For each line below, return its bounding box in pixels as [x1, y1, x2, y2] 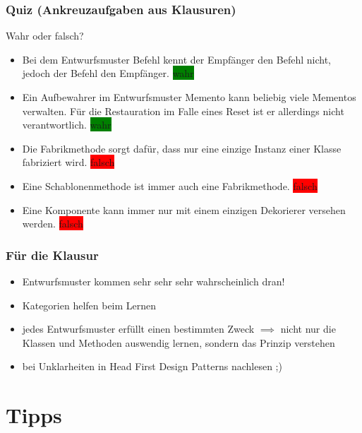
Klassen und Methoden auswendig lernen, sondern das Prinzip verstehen [22, 335, 335, 350]
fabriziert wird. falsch [22, 155, 115, 170]
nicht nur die [280, 321, 336, 336]
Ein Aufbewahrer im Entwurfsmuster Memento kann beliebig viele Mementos [22, 90, 356, 104]
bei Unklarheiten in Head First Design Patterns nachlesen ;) [22, 359, 282, 374]
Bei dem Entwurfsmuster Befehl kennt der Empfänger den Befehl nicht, [22, 52, 332, 66]
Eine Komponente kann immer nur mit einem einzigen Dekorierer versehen [22, 202, 346, 217]
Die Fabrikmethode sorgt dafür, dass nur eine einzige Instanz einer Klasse [22, 141, 342, 155]
